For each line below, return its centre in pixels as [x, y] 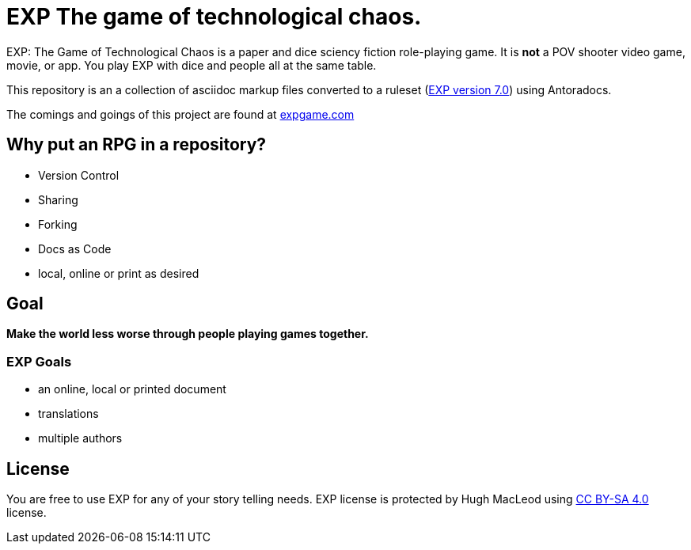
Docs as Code [75, 248]
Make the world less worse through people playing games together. [188, 334]
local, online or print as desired [119, 273]
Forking [58, 224]
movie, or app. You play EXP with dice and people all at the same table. [192, 65]
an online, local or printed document [132, 389]
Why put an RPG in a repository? [137, 145]
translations [68, 414]
